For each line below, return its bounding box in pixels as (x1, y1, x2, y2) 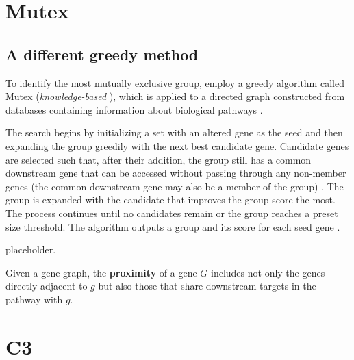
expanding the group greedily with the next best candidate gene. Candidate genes (5, 138, 349, 153)
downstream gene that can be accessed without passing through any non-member (5, 166, 346, 180)
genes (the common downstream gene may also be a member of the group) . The (5, 179, 344, 193)
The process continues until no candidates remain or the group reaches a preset (5, 205, 338, 220)
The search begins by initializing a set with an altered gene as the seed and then (5, 125, 343, 140)
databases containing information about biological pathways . (5, 102, 263, 116)
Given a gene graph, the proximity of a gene (5, 265, 197, 279)
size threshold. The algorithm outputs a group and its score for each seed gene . (5, 219, 340, 233)
